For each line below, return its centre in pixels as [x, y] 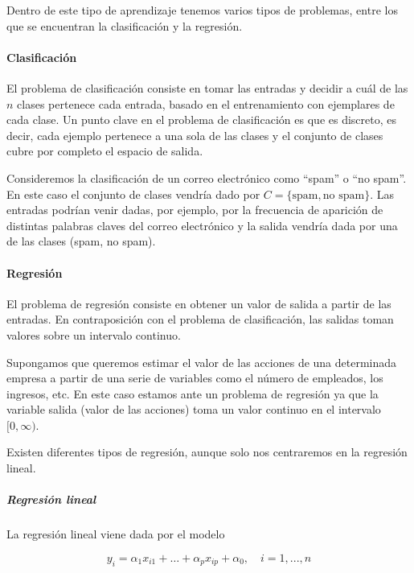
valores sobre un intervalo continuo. [94, 334]
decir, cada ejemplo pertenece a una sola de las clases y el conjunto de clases [195, 135]
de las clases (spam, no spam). [81, 241]
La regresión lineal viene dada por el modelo [116, 534]
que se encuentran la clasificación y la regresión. [125, 25]
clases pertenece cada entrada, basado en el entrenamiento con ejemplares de [206, 103]
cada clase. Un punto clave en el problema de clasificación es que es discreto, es [201, 120]
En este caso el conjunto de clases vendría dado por [133, 194]
